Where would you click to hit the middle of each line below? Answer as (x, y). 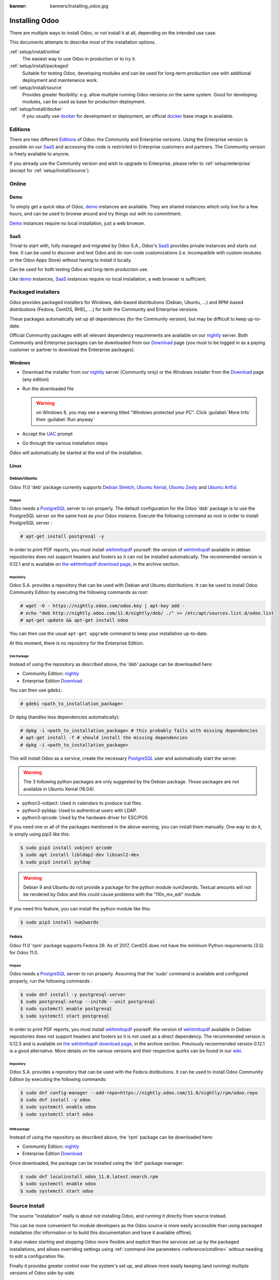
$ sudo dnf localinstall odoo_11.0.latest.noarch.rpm (89, 1177)
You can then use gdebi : (36, 690)
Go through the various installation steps (65, 443)
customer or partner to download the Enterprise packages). (72, 350)
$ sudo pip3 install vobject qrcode (66, 848)
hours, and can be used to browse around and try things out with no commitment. (95, 214)
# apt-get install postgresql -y (62, 536)
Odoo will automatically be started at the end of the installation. (76, 453)
